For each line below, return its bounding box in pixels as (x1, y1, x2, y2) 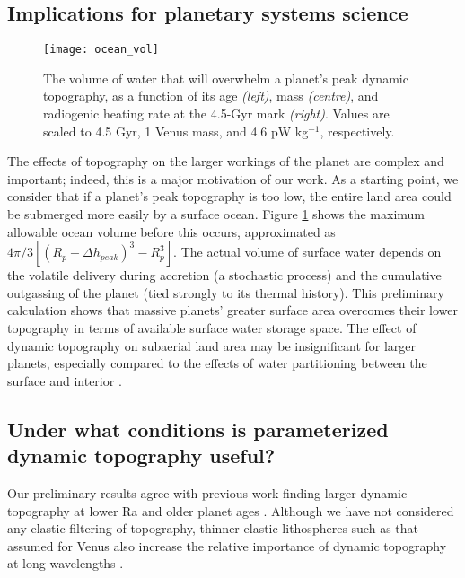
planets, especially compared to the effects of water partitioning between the (7, 354, 427, 372)
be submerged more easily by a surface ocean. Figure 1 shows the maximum (7, 205, 426, 223)
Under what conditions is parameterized (7, 415, 389, 442)
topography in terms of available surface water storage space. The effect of (7, 318, 417, 337)
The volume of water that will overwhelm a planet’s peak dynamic (43, 68, 408, 87)
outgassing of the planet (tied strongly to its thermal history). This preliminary (7, 283, 444, 302)
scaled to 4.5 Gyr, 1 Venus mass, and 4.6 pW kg (43, 121, 309, 140)
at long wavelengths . (7, 554, 124, 573)
